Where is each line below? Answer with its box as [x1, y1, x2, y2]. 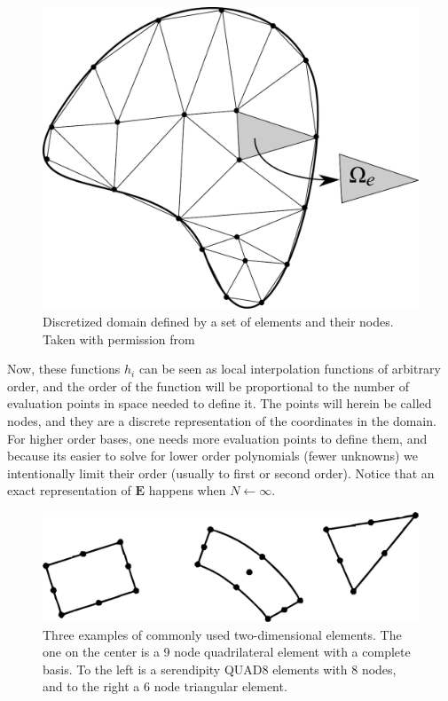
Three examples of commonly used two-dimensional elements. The [43, 625, 402, 643]
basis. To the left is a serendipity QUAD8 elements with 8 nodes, [43, 659, 397, 678]
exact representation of [7, 481, 131, 500]
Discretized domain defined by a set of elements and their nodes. [43, 311, 394, 330]
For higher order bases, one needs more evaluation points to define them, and [7, 429, 428, 447]
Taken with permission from [43, 329, 195, 348]
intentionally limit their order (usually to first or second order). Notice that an [7, 463, 435, 482]
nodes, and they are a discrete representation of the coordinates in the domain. [7, 411, 436, 429]
